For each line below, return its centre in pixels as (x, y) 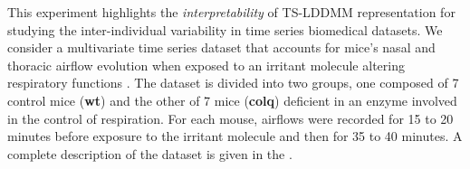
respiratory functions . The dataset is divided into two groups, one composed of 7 (233, 83)
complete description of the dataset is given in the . (150, 153)
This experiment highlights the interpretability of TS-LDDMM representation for (231, 12)
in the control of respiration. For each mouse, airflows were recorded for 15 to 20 (230, 118)
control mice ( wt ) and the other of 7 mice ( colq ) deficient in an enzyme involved (232, 100)
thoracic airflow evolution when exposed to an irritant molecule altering (206, 65)
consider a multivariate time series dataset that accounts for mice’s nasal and (221, 47)
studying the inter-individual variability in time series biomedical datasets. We (225, 29)
